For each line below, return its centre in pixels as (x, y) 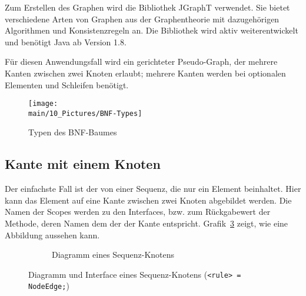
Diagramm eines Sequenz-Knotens (113, 255)
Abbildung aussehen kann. (52, 235)
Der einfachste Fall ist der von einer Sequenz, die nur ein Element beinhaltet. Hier (153, 189)
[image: (43, 104)
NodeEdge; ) (49, 286)
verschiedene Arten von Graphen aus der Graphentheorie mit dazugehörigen (142, 19)
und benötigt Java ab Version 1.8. (66, 41)
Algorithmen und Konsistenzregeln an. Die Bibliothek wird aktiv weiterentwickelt (152, 30)
